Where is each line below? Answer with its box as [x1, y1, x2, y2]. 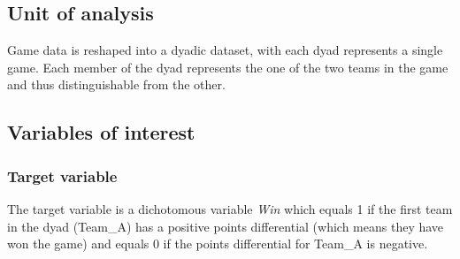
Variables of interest [7, 118, 195, 146]
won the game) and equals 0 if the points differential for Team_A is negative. [7, 234, 428, 253]
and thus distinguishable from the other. [7, 75, 226, 94]
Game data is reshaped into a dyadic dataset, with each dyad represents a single [7, 41, 443, 59]
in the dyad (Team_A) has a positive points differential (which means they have [7, 217, 444, 235]
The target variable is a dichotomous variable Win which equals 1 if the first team [7, 199, 453, 217]
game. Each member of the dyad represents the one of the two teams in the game [7, 57, 448, 76]
